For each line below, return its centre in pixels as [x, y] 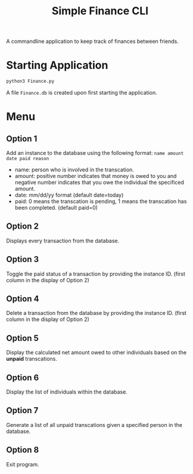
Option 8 [23, 450]
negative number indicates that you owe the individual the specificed [99, 182]
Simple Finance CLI [100, 11]
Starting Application [57, 65]
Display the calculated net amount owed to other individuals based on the [96, 353]
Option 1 [22, 138]
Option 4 [23, 299]
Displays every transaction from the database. [63, 241]
